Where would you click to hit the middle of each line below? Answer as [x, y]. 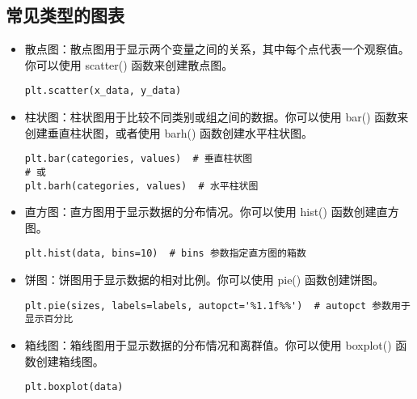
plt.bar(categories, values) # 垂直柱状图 [139, 159]
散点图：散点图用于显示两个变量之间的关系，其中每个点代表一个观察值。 [217, 49]
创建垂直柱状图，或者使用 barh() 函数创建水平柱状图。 [169, 132]
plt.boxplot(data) [74, 387]
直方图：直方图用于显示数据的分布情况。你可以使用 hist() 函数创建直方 [212, 212]
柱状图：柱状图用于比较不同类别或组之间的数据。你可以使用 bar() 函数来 [217, 117]
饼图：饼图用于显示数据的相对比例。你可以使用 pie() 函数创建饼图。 [204, 280]
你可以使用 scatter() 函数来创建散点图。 [129, 64]
